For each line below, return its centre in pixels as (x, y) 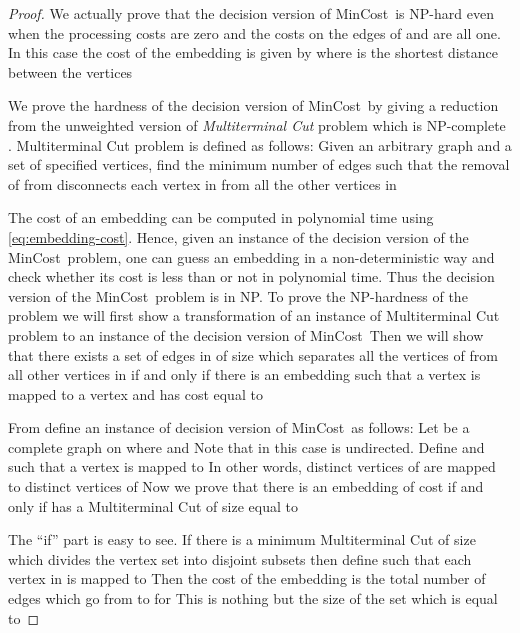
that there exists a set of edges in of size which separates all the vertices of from (253, 354)
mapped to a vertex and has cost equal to (135, 393)
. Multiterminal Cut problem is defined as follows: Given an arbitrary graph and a (260, 144)
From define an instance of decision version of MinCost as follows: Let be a (239, 427)
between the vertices (70, 71)
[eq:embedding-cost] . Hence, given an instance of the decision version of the (238, 236)
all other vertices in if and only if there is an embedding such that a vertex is (244, 374)
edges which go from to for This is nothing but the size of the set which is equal (253, 598)
